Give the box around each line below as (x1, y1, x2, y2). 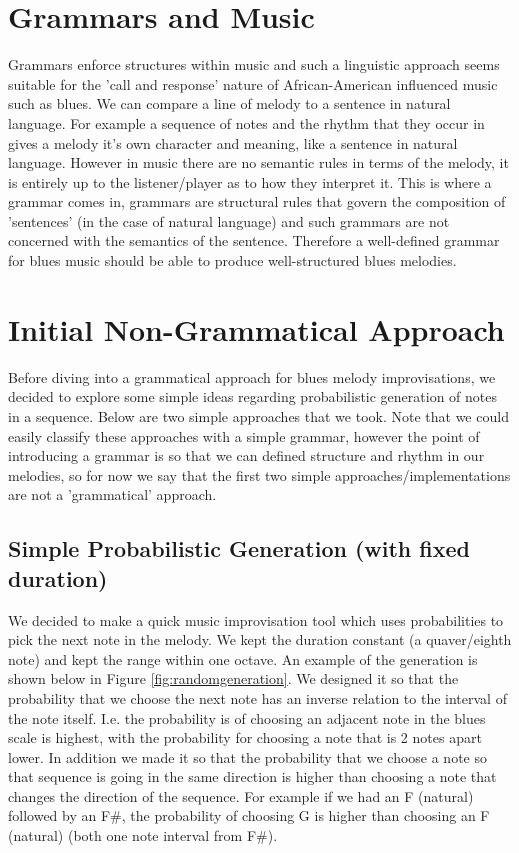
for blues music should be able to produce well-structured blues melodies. (8, 250, 457, 271)
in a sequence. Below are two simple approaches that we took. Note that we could (8, 405, 509, 426)
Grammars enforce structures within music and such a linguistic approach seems (8, 54, 500, 75)
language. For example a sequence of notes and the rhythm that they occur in (8, 112, 485, 133)
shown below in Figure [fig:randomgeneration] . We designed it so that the (8, 668, 459, 689)
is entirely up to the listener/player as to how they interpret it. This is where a (8, 171, 492, 192)
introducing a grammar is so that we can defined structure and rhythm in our (8, 445, 485, 466)
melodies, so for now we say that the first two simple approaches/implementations (8, 464, 511, 485)
